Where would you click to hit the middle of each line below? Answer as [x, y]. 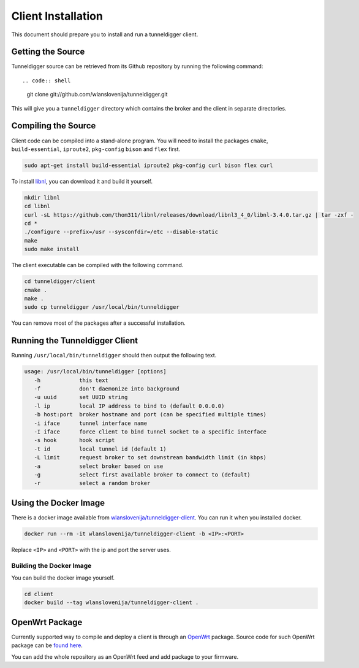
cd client [39, 594]
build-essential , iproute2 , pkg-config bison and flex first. [96, 149]
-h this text [71, 380]
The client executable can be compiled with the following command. [97, 265]
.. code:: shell [47, 80]
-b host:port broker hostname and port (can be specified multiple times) [150, 415]
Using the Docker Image [58, 503]
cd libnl [37, 206]
